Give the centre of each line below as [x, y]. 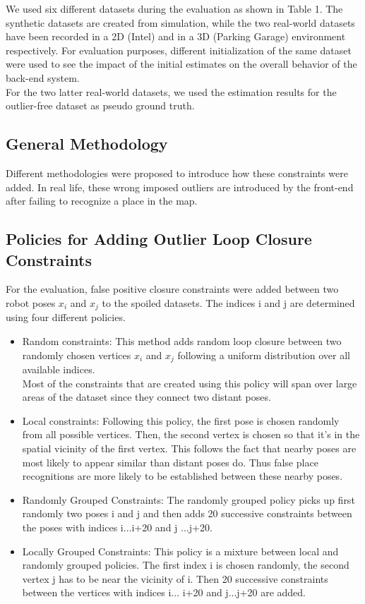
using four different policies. [66, 317]
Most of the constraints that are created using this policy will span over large [190, 383]
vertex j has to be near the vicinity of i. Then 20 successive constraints [175, 578]
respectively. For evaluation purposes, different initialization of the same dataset [179, 50]
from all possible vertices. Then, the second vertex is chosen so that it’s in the [191, 434]
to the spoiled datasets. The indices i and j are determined [228, 302]
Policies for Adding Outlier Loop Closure [159, 239]
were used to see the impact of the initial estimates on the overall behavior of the [181, 64]
